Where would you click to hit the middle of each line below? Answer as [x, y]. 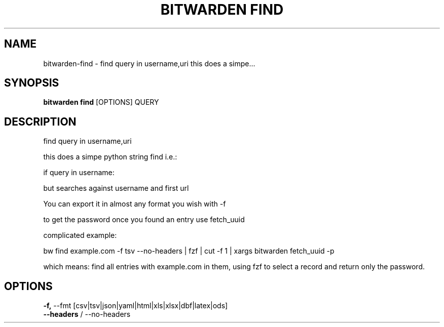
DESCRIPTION [40, 121]
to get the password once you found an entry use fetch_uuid [144, 220]
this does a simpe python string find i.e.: [110, 157]
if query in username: [79, 173]
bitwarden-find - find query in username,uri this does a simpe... [149, 63]
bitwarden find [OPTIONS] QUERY [101, 102]
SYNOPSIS [32, 83]
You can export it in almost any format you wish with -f [135, 204]
